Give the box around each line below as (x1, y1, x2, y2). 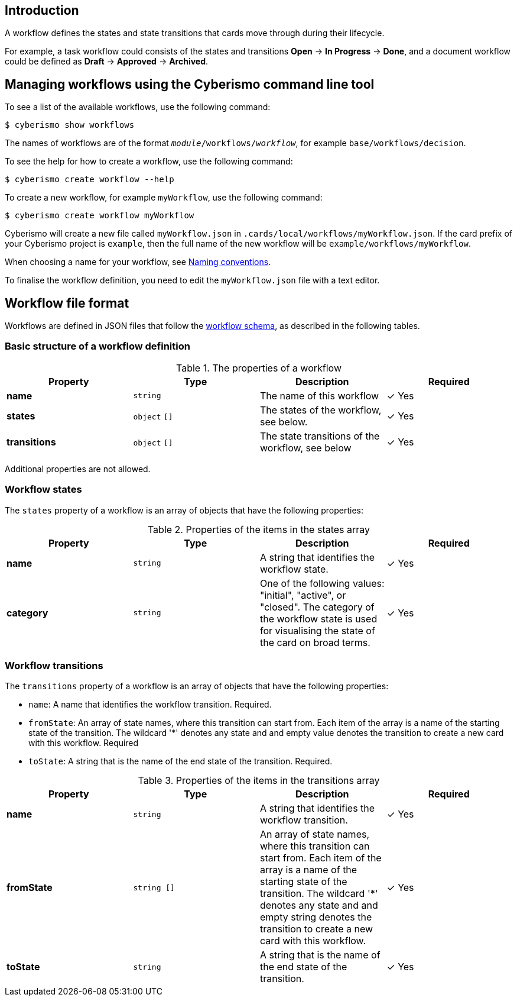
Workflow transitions (5, 659, 103, 671)
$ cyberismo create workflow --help (5, 175, 174, 185)
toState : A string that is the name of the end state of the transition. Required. (28, 756, 333, 767)
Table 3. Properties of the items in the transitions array (138, 774, 380, 787)
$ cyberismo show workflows (5, 120, 135, 130)
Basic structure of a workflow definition (5, 340, 190, 353)
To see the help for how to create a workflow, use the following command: (5, 156, 293, 167)
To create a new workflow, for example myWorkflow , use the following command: (5, 192, 323, 203)
